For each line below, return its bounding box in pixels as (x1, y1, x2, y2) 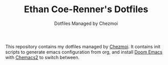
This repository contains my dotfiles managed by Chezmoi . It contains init (5, 43, 160, 49)
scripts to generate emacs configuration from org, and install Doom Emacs (5, 49, 163, 55)
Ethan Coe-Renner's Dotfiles (24, 4, 149, 15)
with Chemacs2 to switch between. (5, 54, 80, 60)
